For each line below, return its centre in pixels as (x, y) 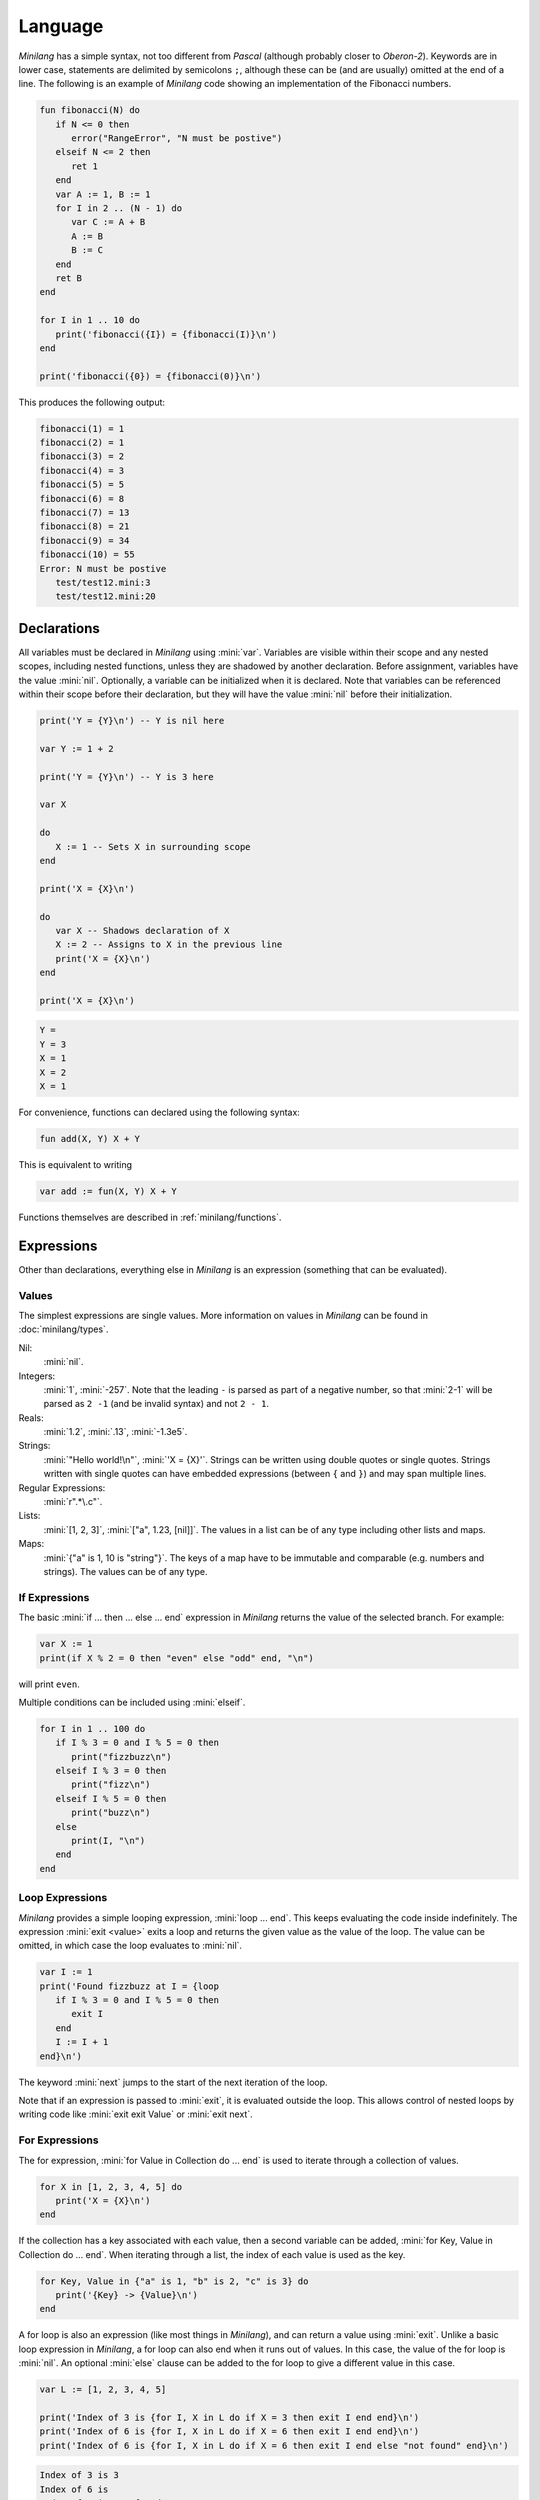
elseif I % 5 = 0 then (111, 1798)
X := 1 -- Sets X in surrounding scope (153, 846)
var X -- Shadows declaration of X (142, 930)
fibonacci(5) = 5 (82, 484)
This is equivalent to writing (75, 1164)
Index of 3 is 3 (79, 2475)
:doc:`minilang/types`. (63, 1329)
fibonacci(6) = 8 (82, 498)
